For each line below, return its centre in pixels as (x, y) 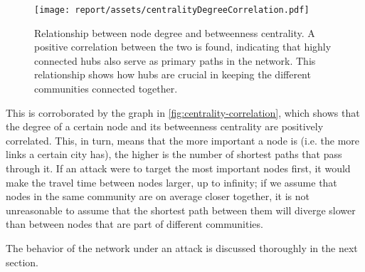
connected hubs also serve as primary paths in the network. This (175, 60)
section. (22, 262)
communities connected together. (106, 89)
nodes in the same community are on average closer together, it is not (158, 196)
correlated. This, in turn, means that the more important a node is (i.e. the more (183, 140)
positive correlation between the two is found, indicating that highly (183, 47)
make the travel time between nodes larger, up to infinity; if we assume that (171, 182)
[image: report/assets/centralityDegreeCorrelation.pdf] (172, 10)
